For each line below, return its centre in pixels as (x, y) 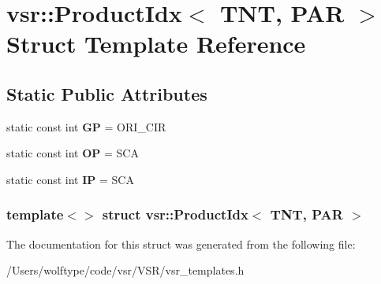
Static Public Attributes (107, 93)
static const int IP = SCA (70, 179)
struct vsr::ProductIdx (175, 214)
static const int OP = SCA (73, 153)
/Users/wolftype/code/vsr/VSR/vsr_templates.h (125, 270)
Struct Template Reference (156, 44)
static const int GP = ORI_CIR (86, 126)
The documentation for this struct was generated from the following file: (181, 243)
